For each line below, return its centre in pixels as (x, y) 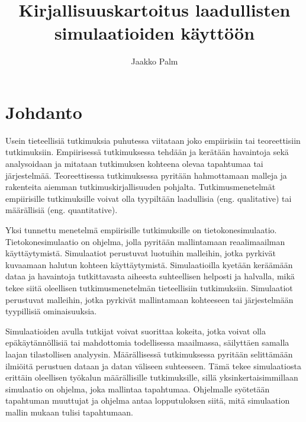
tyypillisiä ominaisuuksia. (51, 311)
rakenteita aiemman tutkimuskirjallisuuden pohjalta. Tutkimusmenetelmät (141, 187)
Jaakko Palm (154, 61)
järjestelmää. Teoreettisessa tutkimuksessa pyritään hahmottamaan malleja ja (146, 175)
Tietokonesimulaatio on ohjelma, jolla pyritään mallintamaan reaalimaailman (145, 241)
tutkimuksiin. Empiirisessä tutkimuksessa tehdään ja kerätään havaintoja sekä (147, 152)
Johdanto (44, 112)
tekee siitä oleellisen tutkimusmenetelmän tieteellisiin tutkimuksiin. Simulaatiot (149, 287)
